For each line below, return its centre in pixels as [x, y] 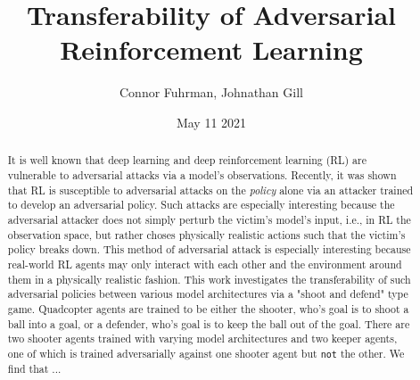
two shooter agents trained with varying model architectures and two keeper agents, [202, 339]
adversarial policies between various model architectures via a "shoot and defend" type [208, 294]
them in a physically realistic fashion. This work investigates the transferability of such [209, 279]
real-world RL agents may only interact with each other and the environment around [205, 264]
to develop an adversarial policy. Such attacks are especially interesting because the [201, 205]
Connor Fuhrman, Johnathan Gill [211, 92]
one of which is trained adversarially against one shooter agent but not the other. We [206, 353]
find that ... [34, 368]
